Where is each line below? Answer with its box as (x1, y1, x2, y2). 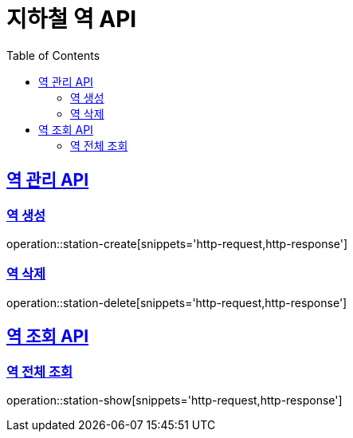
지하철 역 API (6, 6, 137, 33)
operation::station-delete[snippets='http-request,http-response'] (6, 295, 347, 310)
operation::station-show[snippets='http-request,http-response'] (6, 393, 343, 407)
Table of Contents (6, 48, 100, 62)
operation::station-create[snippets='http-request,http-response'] (6, 236, 348, 251)
